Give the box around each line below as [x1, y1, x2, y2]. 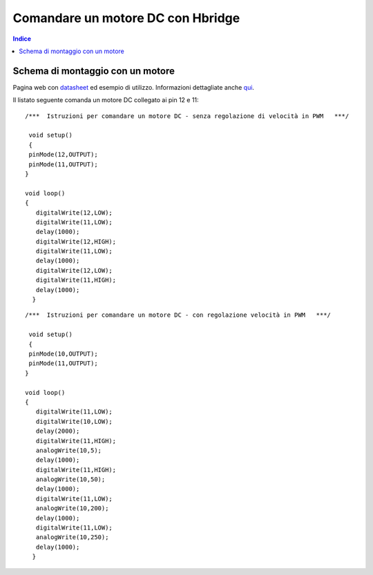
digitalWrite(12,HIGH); [35, 237, 117, 245]
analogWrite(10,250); [35, 534, 109, 541]
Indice [12, 35, 31, 43]
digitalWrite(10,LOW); [35, 418, 113, 425]
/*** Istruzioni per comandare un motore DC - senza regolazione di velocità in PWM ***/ [25, 112, 350, 120]
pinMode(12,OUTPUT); [28, 150, 98, 159]
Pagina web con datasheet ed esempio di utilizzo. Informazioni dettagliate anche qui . [12, 83, 255, 91]
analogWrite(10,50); [35, 476, 106, 483]
